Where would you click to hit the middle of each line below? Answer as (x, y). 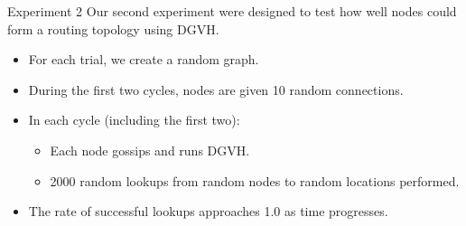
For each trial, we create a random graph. (144, 59)
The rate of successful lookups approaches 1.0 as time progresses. (208, 211)
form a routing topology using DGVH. (113, 28)
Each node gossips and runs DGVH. (150, 150)
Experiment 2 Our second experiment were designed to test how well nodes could (232, 11)
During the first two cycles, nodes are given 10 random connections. (216, 89)
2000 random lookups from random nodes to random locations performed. (255, 180)
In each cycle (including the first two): (134, 120)
